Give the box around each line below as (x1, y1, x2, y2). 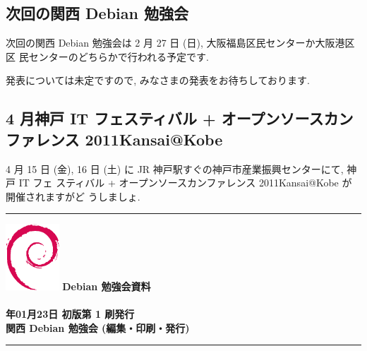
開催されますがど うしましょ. (6, 189, 140, 203)
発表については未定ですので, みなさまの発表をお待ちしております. (6, 73, 310, 88)
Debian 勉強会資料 (62, 278, 151, 293)
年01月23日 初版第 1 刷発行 (6, 307, 135, 321)
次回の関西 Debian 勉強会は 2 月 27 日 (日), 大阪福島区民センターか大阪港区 (6, 35, 355, 50)
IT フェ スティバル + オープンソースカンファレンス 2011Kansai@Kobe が (18, 175, 352, 190)
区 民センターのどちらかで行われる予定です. (6, 49, 209, 64)
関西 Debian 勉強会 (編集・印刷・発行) (6, 320, 190, 335)
